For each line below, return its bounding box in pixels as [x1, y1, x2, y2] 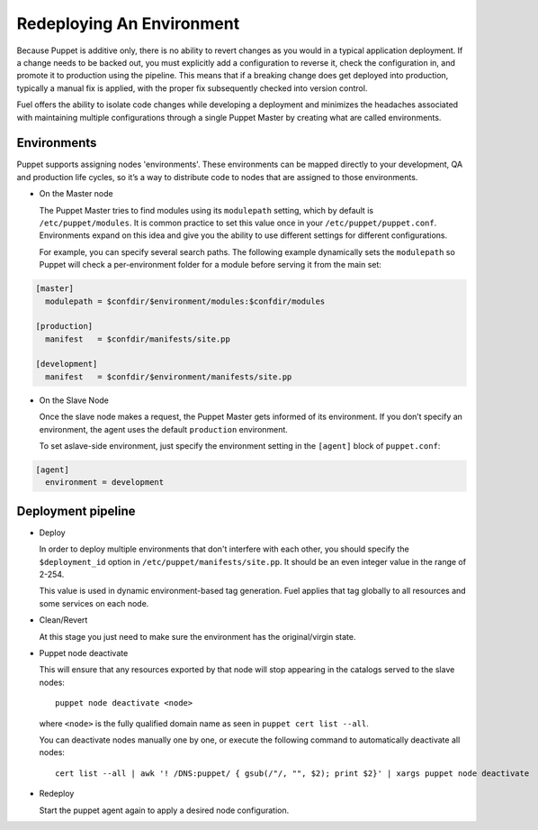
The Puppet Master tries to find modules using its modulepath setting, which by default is [39, 205, 373, 215]
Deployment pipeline [16, 503, 136, 518]
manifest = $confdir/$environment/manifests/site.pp [45, 371, 292, 382]
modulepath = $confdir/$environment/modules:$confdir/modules [45, 296, 326, 306]
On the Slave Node [39, 395, 110, 406]
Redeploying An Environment [16, 14, 240, 33]
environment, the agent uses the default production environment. [39, 424, 288, 434]
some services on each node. [39, 597, 149, 608]
